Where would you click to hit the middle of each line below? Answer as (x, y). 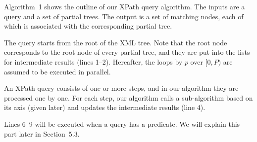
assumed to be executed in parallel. (57, 71)
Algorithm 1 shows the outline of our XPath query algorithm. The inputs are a (125, 6)
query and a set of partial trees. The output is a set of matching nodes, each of (124, 16)
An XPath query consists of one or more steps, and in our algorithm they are (121, 88)
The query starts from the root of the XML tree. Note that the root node (116, 42)
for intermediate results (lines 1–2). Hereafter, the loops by (93, 61)
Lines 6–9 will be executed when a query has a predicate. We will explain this (122, 124)
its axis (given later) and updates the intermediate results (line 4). (105, 107)
